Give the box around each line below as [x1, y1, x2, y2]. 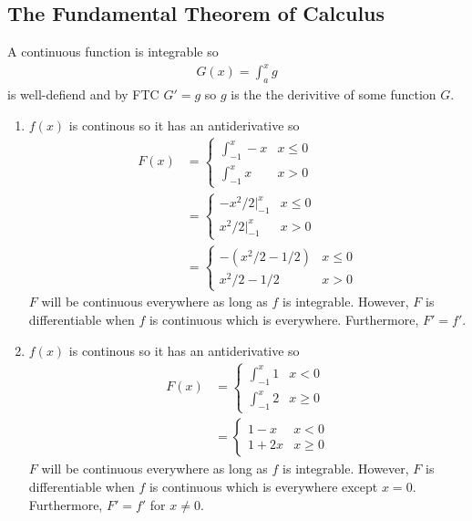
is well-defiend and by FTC [7, 85, 159, 104]
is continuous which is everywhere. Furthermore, [149, 309, 419, 328]
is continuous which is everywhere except [149, 476, 378, 495]
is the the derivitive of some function [231, 85, 436, 104]
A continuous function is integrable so [7, 42, 219, 61]
